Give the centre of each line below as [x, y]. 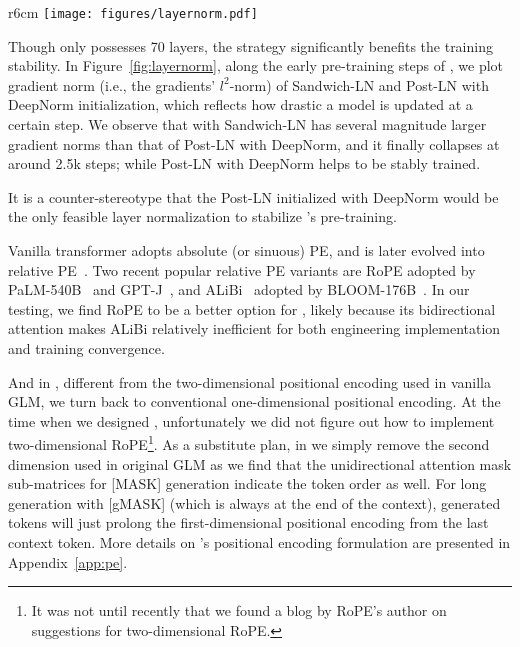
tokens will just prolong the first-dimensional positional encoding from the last [248, 522]
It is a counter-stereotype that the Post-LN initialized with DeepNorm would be [253, 196]
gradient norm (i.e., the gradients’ [112, 84]
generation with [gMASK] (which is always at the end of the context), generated [254, 502]
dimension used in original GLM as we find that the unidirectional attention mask [260, 463]
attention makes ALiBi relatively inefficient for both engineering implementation [254, 328]
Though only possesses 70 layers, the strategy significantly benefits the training [250, 45]
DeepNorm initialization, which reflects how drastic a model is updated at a [240, 104]
